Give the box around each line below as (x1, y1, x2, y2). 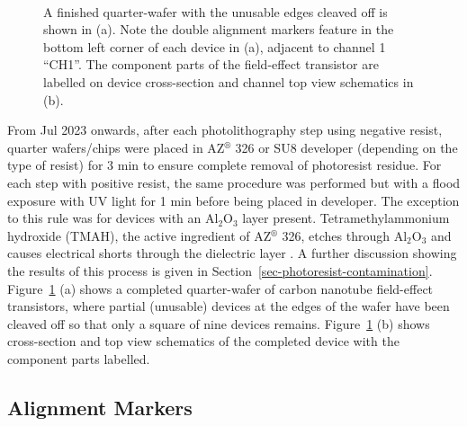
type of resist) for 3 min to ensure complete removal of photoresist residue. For (7, 155, 442, 174)
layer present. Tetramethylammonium (242, 209, 450, 227)
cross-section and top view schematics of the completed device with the (7, 332, 400, 351)
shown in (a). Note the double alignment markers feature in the (43, 20, 394, 39)
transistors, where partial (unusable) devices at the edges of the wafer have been (7, 297, 450, 315)
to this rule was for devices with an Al (7, 209, 219, 227)
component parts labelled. (7, 349, 150, 368)
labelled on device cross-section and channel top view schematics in (43, 72, 414, 91)
